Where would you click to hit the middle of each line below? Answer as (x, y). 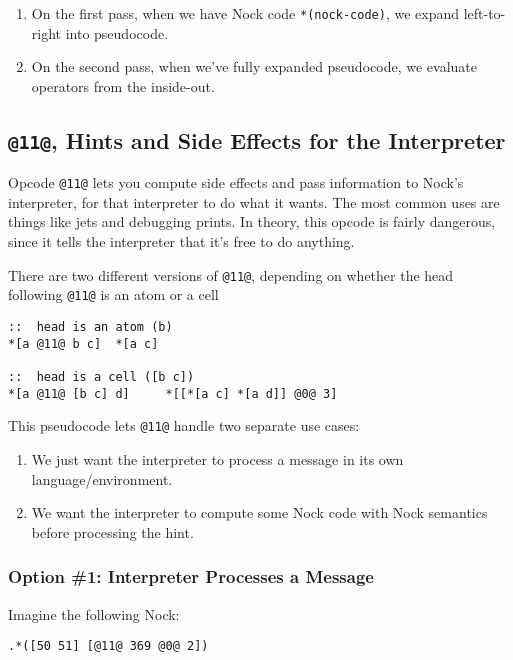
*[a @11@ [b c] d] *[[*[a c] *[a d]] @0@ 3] (173, 393)
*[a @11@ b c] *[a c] (83, 343)
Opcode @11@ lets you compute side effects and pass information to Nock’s (236, 182)
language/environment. (102, 478)
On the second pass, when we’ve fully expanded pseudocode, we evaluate (254, 66)
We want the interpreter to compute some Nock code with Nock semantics (259, 512)
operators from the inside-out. (123, 85)
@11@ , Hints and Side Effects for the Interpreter (257, 139)
